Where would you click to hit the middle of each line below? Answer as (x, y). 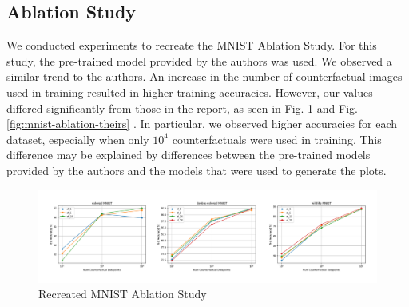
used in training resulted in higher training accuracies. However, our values (190, 92)
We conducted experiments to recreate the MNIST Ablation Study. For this (192, 45)
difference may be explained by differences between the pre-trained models (189, 155)
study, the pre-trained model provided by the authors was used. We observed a (199, 60)
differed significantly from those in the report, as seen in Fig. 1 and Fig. (182, 108)
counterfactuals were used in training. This (277, 139)
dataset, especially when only (78, 139)
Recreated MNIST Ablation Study (123, 294)
